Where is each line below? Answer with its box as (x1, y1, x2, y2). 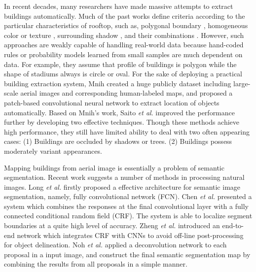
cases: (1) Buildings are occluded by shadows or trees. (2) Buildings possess (4, 136, 232, 146)
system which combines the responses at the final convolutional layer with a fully (4, 201, 249, 211)
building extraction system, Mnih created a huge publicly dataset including (4, 78, 231, 88)
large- (233, 78, 251, 88)
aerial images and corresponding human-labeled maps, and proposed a (20, 88, 233, 98)
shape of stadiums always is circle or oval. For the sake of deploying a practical (4, 68, 242, 79)
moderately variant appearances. (4, 145, 102, 156)
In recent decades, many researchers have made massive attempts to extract (4, 1, 233, 11)
